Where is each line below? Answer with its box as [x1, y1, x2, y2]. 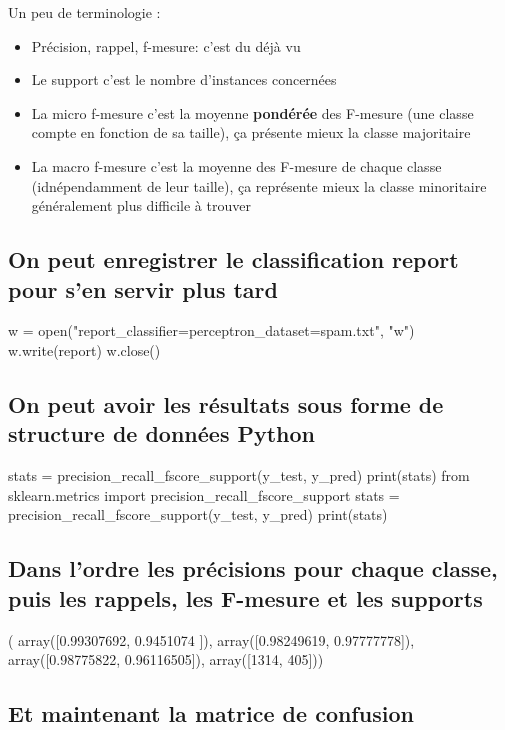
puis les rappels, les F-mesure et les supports [8, 582, 483, 613]
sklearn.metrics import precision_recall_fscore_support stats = [8, 484, 400, 505]
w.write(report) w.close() [8, 339, 161, 360]
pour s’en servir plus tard [8, 273, 278, 304]
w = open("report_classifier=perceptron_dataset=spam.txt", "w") [8, 320, 415, 341]
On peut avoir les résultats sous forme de [8, 388, 444, 419]
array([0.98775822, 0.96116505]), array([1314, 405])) [8, 649, 324, 670]
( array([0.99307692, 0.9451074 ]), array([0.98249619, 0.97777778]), [8, 629, 415, 650]
